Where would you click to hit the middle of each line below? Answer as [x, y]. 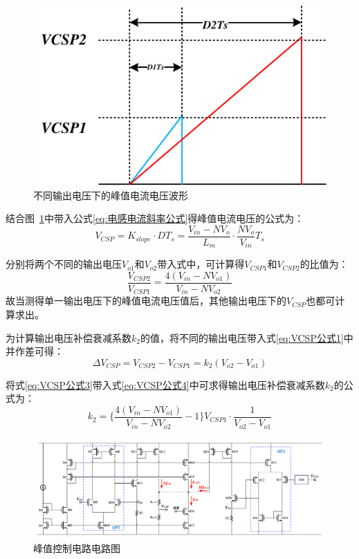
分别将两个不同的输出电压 [64, 264]
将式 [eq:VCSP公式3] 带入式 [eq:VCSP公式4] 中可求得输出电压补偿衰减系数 [165, 384]
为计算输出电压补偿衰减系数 [68, 337]
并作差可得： [35, 351]
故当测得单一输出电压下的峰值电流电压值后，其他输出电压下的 [146, 301]
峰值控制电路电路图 [77, 548]
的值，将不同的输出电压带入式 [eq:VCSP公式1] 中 [247, 337]
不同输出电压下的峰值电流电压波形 [111, 195]
